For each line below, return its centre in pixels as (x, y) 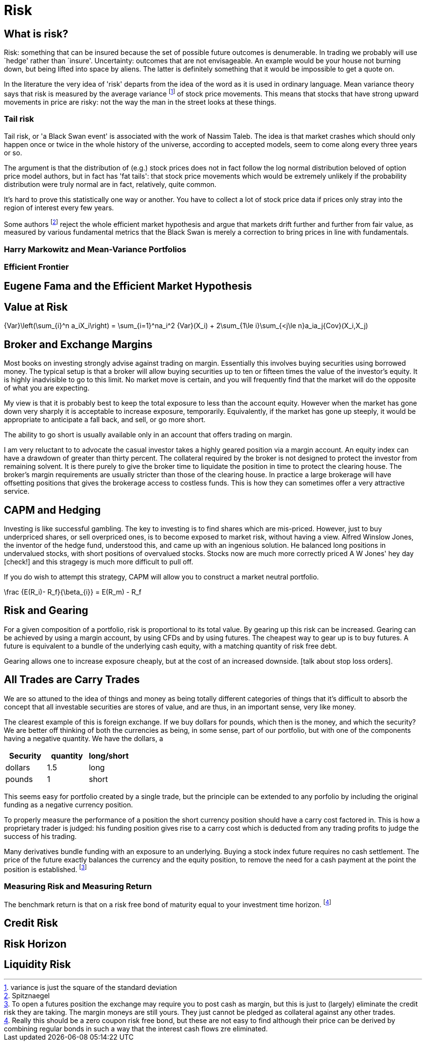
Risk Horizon (35, 944)
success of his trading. (40, 836)
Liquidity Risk (37, 964)
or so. (13, 152)
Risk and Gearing (46, 611)
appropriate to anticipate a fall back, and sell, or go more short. (105, 420)
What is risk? (36, 34)
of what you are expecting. (47, 388)
